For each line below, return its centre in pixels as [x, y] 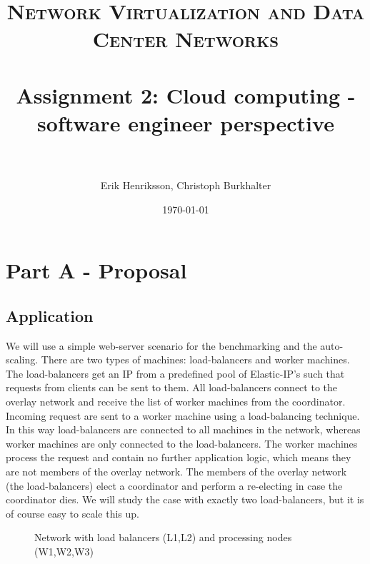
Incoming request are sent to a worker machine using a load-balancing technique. [183, 415]
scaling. [22, 359]
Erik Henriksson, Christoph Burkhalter [186, 185]
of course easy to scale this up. [72, 513]
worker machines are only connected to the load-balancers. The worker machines [182, 443]
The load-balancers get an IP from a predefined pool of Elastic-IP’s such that [175, 373]
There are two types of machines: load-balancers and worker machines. [195, 359]
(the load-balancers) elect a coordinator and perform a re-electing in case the [174, 485]
